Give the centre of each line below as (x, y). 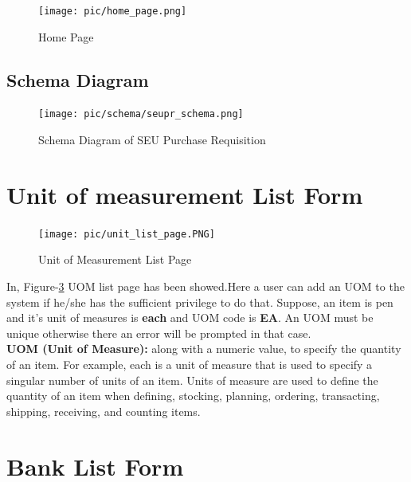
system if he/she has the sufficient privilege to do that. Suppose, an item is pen (200, 302)
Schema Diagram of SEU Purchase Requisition (152, 140)
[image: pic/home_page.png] (113, 11)
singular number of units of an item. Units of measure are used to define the (192, 380)
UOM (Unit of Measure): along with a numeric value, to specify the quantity (204, 349)
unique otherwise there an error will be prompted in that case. (159, 333)
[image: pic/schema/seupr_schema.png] (141, 114)
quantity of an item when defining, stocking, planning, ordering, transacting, (193, 396)
